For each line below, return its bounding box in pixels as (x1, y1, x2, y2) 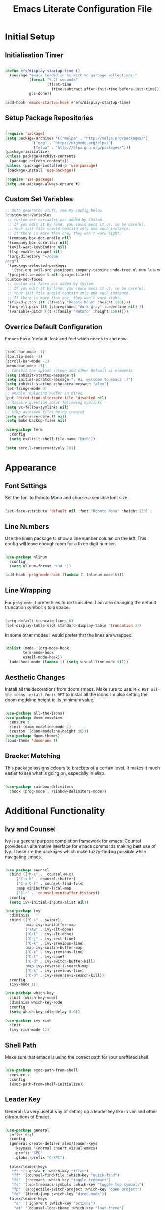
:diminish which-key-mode (9, 1000, 63, 1005)
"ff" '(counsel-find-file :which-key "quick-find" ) (11, 1173, 120, 1178)
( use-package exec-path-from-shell (5, 1068, 78, 1073)
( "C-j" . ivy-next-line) (25, 936, 76, 941)
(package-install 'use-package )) (7, 168, 76, 173)
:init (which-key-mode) (9, 995, 58, 1000)
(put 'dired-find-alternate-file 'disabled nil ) (5, 396, 107, 401)
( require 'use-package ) (5, 177, 54, 182)
